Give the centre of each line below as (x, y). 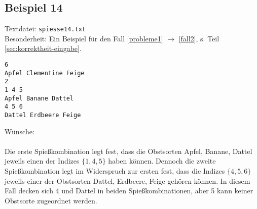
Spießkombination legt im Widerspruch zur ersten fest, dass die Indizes (115, 171)
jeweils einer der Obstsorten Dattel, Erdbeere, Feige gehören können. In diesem (127, 180)
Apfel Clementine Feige (45, 73)
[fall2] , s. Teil (199, 38)
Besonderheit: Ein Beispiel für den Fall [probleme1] (84, 38)
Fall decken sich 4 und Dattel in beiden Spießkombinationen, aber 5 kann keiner (129, 191)
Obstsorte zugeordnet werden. (51, 200)
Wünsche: (20, 131)
